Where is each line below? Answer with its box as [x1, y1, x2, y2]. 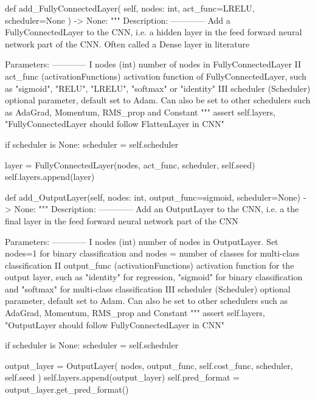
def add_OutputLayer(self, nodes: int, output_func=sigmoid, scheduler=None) [5, 190, 300, 203]
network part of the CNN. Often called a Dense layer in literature [5, 37, 250, 50]
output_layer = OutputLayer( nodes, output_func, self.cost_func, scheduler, [5, 359, 293, 371]
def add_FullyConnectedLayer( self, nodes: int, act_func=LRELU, [5, 2, 255, 14]
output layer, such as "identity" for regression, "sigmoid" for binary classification [5, 271, 303, 283]
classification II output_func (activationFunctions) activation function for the [5, 258, 294, 271]
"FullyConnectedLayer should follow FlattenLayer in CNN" [5, 117, 224, 130]
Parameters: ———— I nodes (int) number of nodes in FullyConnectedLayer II [5, 58, 302, 71]
